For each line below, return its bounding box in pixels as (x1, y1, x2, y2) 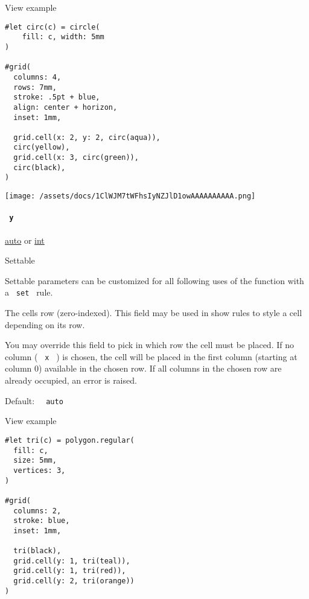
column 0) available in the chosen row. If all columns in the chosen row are (5, 362, 282, 375)
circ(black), (13, 163, 66, 172)
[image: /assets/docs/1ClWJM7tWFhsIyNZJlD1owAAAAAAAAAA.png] (5, 192, 256, 201)
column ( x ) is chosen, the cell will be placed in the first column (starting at (5, 350, 298, 363)
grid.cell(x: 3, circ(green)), (13, 153, 139, 162)
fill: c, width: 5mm (22, 33, 104, 42)
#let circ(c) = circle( (5, 22, 100, 31)
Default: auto (5, 394, 63, 407)
